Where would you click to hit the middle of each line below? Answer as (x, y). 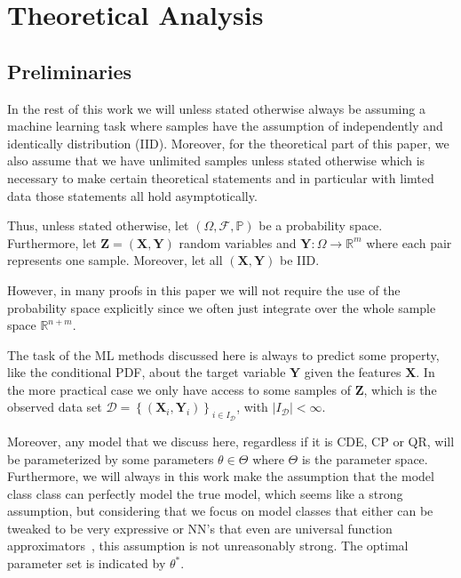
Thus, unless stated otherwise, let (98, 225)
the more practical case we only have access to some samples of (179, 389)
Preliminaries (70, 71)
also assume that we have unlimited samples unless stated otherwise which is (216, 161)
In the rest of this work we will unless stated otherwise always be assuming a (216, 108)
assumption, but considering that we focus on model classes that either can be (220, 511)
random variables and (238, 242)
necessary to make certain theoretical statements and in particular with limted (221, 177)
